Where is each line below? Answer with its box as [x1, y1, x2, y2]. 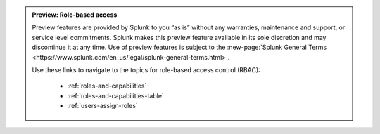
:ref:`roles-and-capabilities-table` [67, 91, 165, 100]
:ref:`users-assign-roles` [67, 102, 139, 110]
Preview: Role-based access [32, 11, 118, 19]
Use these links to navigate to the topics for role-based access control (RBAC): [32, 65, 260, 74]
